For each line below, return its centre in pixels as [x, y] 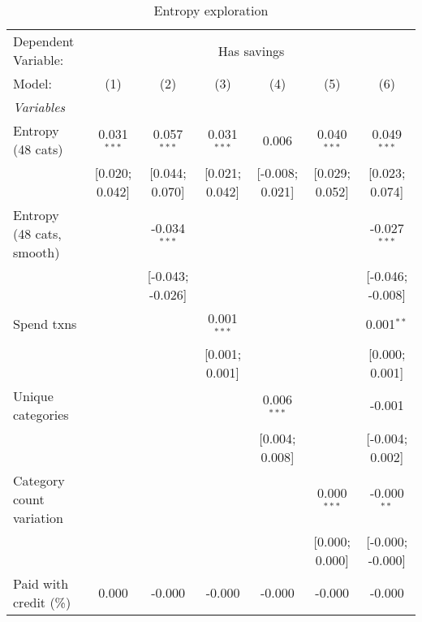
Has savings [251, 50]
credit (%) [42, 602]
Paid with [41, 583]
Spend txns [45, 324]
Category [39, 480]
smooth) [37, 252]
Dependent [44, 41]
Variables [39, 107]
